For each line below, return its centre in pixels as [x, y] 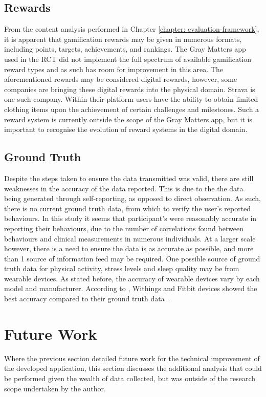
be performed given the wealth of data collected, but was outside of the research [130, 378]
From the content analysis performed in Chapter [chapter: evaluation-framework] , [132, 29]
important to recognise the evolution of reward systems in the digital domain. [126, 129]
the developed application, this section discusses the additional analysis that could [133, 368]
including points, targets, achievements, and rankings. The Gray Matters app [125, 49]
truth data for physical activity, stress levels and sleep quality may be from [122, 268]
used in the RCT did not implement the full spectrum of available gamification [128, 59]
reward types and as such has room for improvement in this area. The [114, 69]
